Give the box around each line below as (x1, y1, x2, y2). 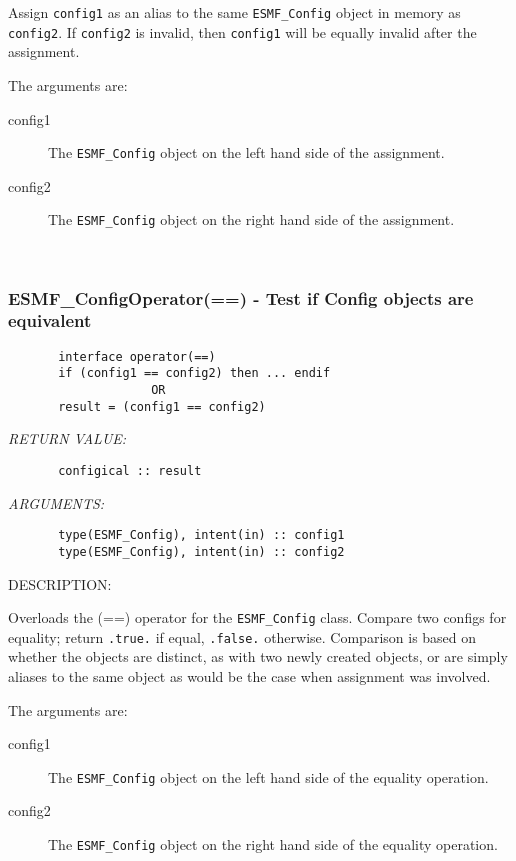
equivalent (8, 308, 92, 333)
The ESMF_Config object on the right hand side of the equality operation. (48, 834, 498, 855)
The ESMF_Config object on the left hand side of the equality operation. (48, 766, 489, 787)
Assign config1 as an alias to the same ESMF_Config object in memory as (8, 2, 461, 22)
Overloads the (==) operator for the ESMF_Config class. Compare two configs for (8, 607, 507, 628)
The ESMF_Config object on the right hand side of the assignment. (48, 209, 455, 230)
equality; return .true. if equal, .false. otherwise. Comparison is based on (8, 626, 477, 647)
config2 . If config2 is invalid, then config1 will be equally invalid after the (8, 21, 477, 42)
